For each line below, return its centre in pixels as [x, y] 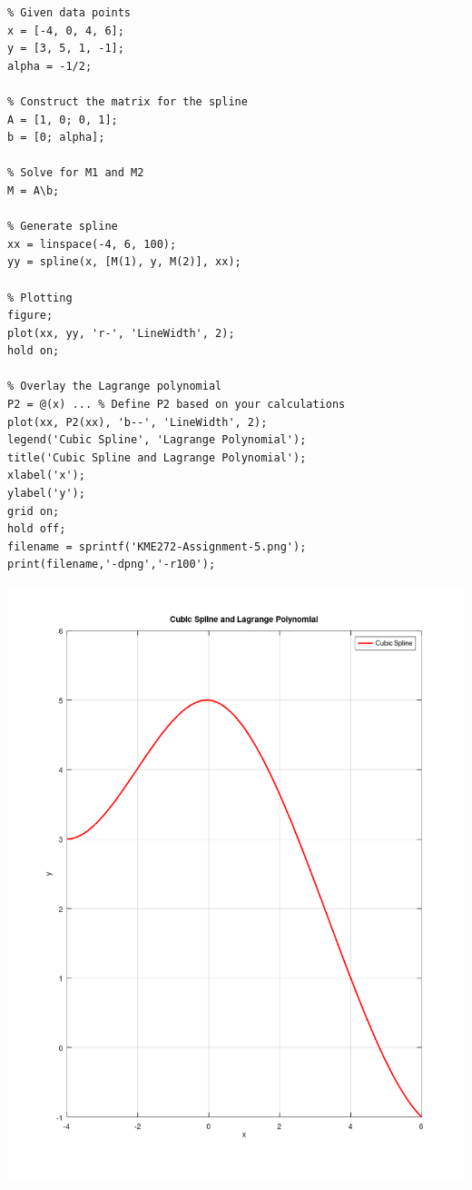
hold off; [37, 529]
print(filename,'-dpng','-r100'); [112, 565]
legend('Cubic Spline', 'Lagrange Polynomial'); [157, 440]
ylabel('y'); [46, 494]
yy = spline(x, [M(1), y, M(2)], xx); [124, 262]
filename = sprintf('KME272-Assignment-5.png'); [157, 546]
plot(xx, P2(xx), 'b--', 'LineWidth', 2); [138, 422]
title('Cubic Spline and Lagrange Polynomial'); [157, 457]
